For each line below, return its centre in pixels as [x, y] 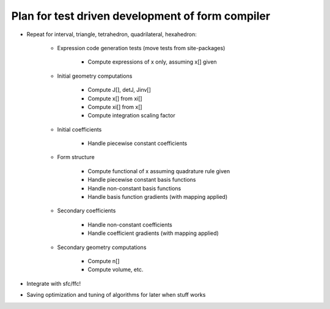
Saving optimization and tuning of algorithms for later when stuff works [116, 295]
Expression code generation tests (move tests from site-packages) [141, 48]
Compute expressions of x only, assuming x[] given [152, 62]
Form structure [76, 157]
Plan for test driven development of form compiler [141, 16]
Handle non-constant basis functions [134, 188]
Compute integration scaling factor [131, 116]
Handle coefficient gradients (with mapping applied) [153, 233]
